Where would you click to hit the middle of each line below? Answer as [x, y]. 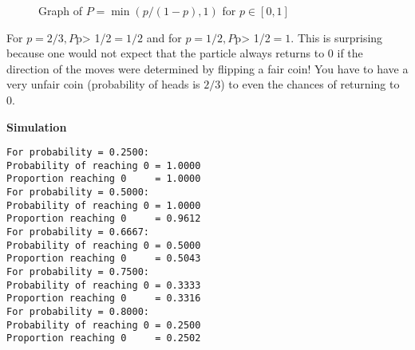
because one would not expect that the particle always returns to [166, 53]
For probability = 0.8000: [78, 312]
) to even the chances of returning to [310, 84]
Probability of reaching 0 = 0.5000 [104, 245]
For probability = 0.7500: [78, 272]
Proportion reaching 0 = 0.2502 [104, 338]
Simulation [37, 126]
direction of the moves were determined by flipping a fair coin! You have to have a [207, 68]
